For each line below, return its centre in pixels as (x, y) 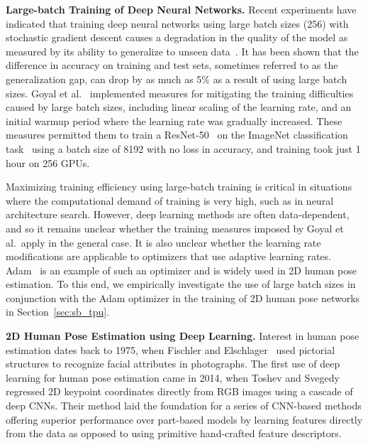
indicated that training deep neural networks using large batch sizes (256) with (177, 23)
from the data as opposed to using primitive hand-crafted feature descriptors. (174, 433)
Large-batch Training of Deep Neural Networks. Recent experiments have (181, 9)
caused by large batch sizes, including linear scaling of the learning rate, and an (179, 107)
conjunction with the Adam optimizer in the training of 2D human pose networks (183, 297)
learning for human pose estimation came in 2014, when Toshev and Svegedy (173, 377)
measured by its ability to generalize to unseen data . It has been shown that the (182, 51)
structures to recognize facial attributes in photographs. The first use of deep (173, 364)
